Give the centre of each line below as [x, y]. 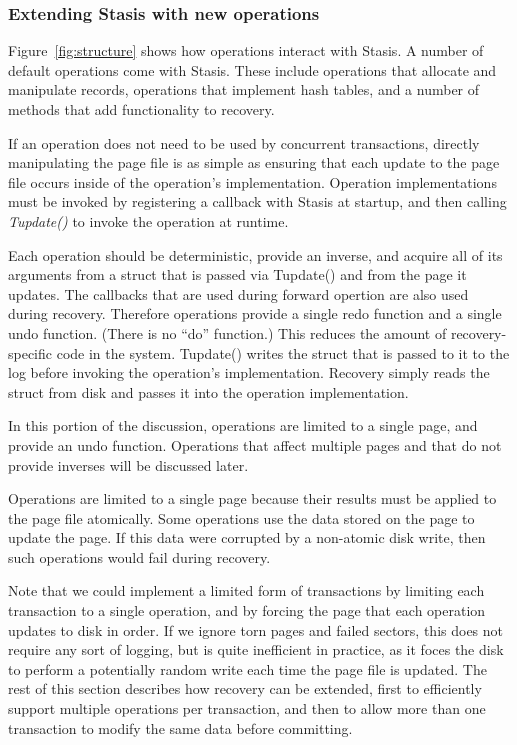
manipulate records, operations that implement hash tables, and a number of [244, 89]
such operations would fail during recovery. [139, 556]
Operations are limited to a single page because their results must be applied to [252, 498]
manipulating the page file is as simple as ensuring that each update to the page [254, 162]
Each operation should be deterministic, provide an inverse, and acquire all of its [255, 254]
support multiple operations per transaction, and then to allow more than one [247, 708]
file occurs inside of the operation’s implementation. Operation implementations [252, 181]
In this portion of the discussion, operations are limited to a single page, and [243, 425]
